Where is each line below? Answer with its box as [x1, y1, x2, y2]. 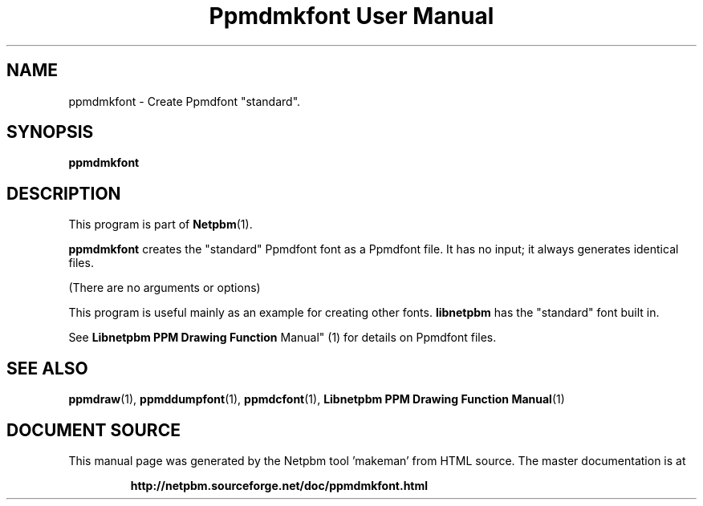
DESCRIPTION [6, 183, 121, 204]
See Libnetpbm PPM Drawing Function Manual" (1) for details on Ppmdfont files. [68, 330, 497, 345]
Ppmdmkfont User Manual [209, 2, 494, 30]
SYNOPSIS [6, 122, 94, 143]
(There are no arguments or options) [68, 281, 261, 295]
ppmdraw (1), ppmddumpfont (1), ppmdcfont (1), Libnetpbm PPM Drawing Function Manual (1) [68, 392, 565, 407]
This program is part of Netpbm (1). [68, 217, 253, 232]
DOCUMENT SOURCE [6, 419, 181, 440]
